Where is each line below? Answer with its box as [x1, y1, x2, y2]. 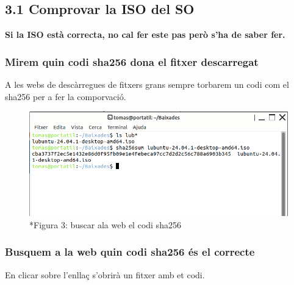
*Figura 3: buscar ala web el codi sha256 [29, 218, 181, 231]
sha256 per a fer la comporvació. [5, 90, 126, 103]
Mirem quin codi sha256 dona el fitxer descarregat [5, 54, 259, 69]
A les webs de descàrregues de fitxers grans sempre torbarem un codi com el [5, 78, 289, 91]
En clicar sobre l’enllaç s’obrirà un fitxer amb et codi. [5, 268, 205, 281]
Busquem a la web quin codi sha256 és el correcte [5, 244, 255, 259]
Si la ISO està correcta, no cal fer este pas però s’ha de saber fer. [5, 28, 285, 41]
